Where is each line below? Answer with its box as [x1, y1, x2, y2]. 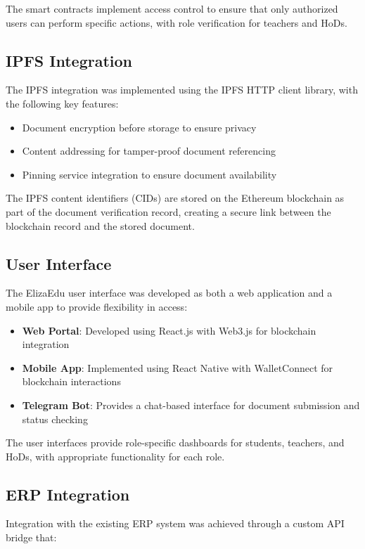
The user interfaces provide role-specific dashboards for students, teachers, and [6, 435, 345, 450]
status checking [22, 411, 88, 426]
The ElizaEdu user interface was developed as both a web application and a [6, 285, 333, 300]
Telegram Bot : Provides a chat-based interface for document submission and [22, 397, 360, 412]
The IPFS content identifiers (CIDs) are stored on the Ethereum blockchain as [6, 190, 345, 205]
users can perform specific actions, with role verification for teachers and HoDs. [6, 15, 347, 30]
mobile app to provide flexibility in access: [6, 299, 188, 314]
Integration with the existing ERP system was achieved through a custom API [6, 516, 345, 531]
